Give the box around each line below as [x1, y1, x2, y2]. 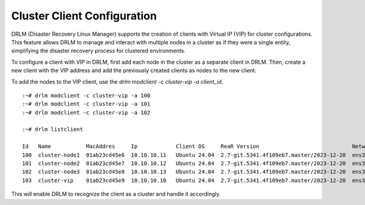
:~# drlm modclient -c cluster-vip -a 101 [22, 101, 151, 107]
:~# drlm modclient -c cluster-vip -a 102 [22, 109, 151, 116]
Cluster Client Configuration [11, 9, 158, 22]
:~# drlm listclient [22, 126, 83, 133]
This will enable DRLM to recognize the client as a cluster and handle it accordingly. [11, 190, 221, 198]
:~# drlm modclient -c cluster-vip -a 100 [22, 92, 151, 99]
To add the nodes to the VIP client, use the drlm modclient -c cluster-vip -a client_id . [11, 78, 223, 85]
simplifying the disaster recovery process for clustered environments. [11, 47, 186, 55]
